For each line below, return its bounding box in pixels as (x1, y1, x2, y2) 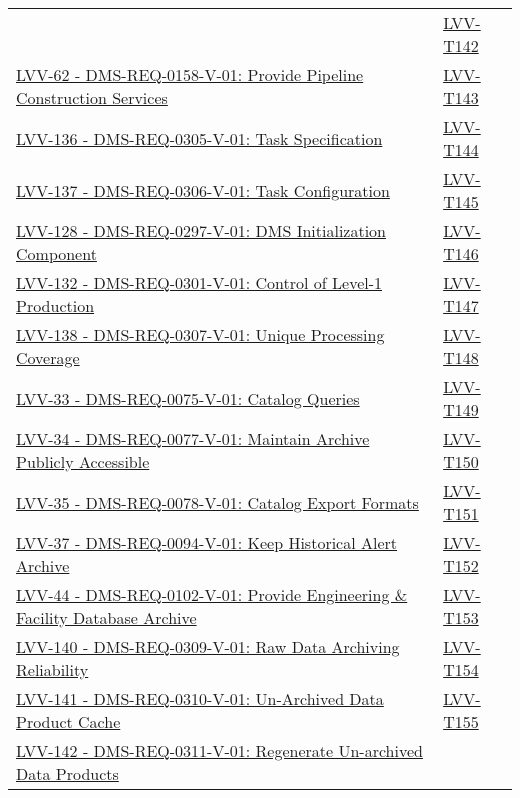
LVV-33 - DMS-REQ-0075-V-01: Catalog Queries (16, 386, 360, 410)
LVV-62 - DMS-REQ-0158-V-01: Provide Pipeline (16, 63, 364, 86)
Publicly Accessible (16, 450, 150, 473)
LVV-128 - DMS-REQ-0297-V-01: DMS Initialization (16, 219, 387, 242)
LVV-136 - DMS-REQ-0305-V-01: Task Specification (16, 126, 383, 150)
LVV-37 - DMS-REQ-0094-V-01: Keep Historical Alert (16, 531, 398, 554)
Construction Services (16, 86, 168, 109)
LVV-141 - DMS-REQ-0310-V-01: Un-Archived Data (16, 687, 384, 710)
